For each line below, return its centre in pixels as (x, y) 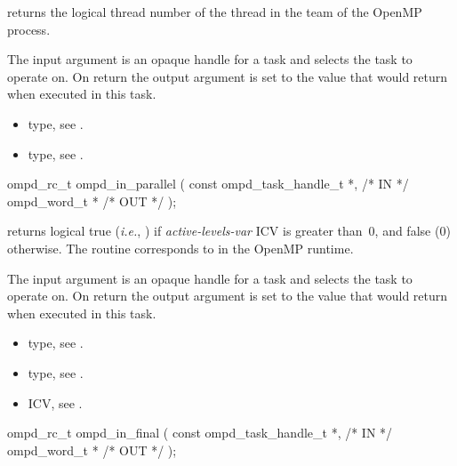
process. (29, 29)
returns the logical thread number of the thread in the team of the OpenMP (215, 12)
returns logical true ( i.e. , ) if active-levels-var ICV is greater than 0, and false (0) (229, 231)
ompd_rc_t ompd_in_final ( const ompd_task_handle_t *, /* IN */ (200, 433)
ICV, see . (55, 402)
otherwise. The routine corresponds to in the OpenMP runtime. (180, 248)
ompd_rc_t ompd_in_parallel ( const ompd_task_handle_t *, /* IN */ (208, 184)
